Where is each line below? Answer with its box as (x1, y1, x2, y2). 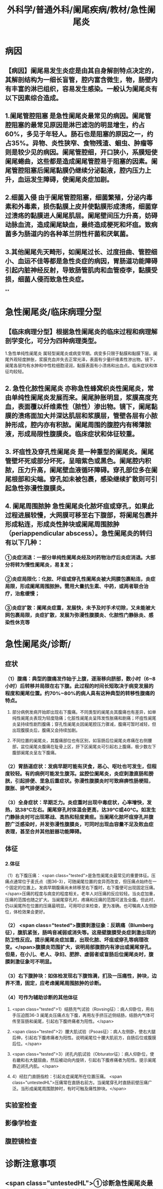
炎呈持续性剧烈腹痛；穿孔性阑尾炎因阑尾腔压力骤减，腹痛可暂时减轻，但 (12, 721, 156, 727)
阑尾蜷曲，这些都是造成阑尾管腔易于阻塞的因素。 (5, 157, 151, 165)
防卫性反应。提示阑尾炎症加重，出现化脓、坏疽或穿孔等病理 (5, 937, 144, 944)
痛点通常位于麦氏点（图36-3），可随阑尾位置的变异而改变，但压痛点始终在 (5, 879, 153, 884)
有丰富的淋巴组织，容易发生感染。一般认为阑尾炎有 (5, 84, 158, 93)
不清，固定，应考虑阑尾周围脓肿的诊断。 (10, 980, 104, 987)
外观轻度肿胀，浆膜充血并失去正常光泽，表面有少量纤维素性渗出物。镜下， (9, 357, 158, 362)
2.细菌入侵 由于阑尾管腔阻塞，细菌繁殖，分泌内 (5, 194, 147, 202)
